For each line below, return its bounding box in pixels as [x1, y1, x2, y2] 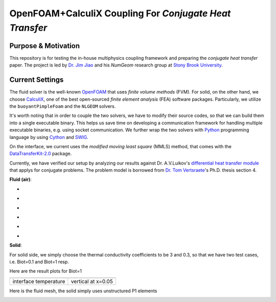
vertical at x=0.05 [71, 277, 113, 285]
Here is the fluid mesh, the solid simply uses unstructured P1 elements [9, 288, 157, 294]
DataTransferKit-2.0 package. [9, 151, 72, 157]
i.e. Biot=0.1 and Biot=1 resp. [9, 259, 69, 265]
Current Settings [9, 76, 64, 84]
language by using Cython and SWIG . [9, 134, 89, 140]
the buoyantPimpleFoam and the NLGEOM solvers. [9, 103, 116, 109]
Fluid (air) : [9, 176, 32, 182]
